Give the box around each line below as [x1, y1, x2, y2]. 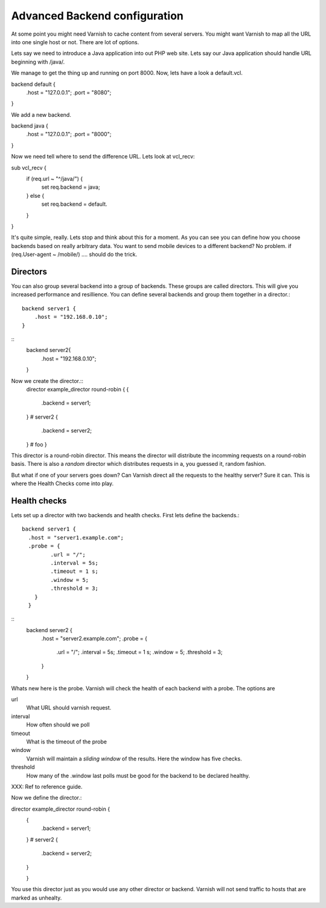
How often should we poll [26, 721, 90, 728]
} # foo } [26, 440, 48, 448]
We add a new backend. [11, 111, 72, 118]
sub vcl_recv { [11, 164, 46, 171]
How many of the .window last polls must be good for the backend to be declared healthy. [26, 772, 251, 779]
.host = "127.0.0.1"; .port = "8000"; [26, 131, 112, 138]
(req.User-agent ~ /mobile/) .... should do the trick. [11, 251, 138, 258]
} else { [26, 192, 45, 199]
